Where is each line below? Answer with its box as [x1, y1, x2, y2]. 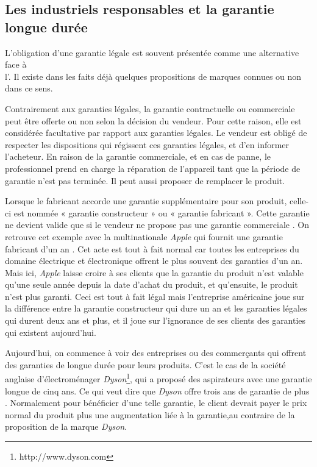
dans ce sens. [5, 82, 53, 94]
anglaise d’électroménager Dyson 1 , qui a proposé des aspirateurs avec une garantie [5, 371, 312, 385]
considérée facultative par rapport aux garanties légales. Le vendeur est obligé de [5, 126, 307, 139]
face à [5, 58, 27, 71]
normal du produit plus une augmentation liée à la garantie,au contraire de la [5, 408, 295, 421]
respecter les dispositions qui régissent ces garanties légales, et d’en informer [5, 138, 290, 151]
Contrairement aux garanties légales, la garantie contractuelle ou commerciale [5, 102, 295, 115]
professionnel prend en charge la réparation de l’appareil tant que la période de [5, 162, 301, 174]
